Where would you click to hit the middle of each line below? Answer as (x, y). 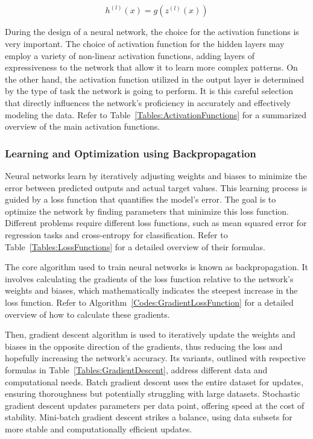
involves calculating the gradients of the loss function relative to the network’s (149, 278)
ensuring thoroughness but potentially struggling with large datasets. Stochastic (153, 393)
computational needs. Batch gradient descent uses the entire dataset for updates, (154, 381)
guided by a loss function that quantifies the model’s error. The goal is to (141, 199)
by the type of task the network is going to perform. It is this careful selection (149, 91)
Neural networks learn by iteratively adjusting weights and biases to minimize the (156, 175)
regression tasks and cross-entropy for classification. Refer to (116, 234)
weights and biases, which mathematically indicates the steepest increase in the (151, 290)
